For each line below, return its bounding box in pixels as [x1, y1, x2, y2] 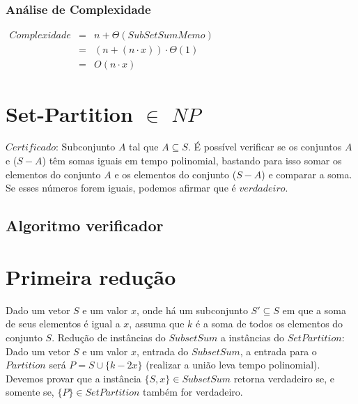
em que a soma [282, 302, 346, 317]
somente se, [6, 384, 54, 399]
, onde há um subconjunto [136, 302, 248, 317]
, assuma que [129, 316, 185, 331]
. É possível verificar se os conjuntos [187, 139, 342, 154]
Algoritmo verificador [6, 215, 164, 236]
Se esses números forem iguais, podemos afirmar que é [6, 180, 236, 195]
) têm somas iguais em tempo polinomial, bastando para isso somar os [42, 153, 342, 168]
